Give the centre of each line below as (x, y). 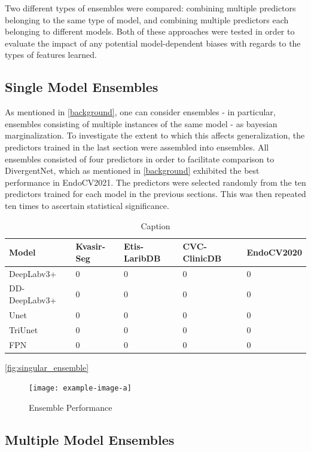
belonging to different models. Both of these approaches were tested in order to (150, 31)
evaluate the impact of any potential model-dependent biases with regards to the (153, 43)
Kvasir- (91, 246)
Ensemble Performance (71, 407)
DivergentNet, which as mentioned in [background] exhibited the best (132, 170)
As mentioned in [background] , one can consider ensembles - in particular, (140, 112)
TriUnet (24, 329)
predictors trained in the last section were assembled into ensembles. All (137, 147)
